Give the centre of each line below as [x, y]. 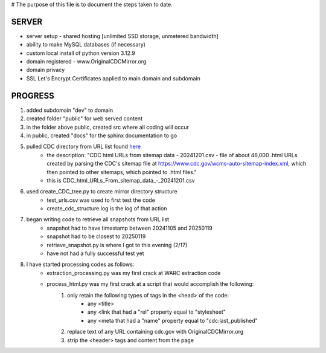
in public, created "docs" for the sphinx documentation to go [102, 135]
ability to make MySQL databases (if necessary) [86, 45]
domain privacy [46, 70]
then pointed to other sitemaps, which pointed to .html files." [122, 172]
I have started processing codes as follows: [80, 264]
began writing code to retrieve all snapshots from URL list [97, 219]
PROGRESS [33, 96]
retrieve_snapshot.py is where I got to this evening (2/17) [117, 245]
